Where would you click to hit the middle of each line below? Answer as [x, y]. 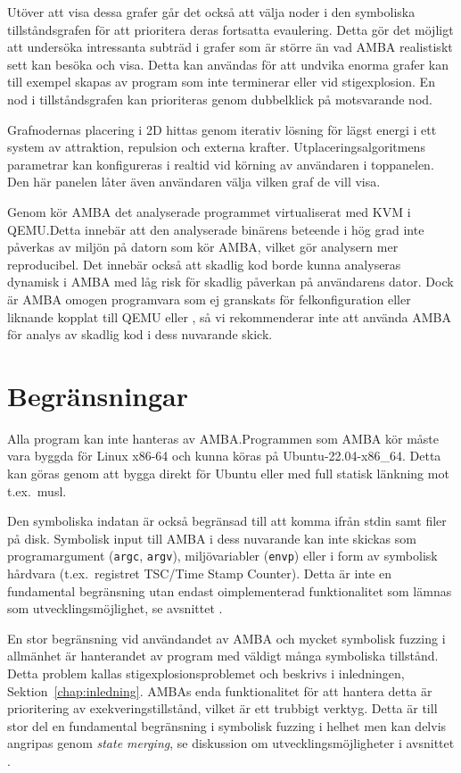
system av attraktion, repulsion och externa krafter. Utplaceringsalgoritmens [216, 147]
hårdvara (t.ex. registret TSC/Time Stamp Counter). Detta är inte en [200, 574]
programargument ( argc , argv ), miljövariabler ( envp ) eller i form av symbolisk [222, 556]
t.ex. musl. [37, 490]
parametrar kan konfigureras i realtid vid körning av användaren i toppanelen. [221, 164]
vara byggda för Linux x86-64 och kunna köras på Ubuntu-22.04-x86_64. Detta [224, 456]
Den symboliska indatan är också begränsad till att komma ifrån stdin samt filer [227, 521]
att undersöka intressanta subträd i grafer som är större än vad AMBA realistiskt [230, 47]
